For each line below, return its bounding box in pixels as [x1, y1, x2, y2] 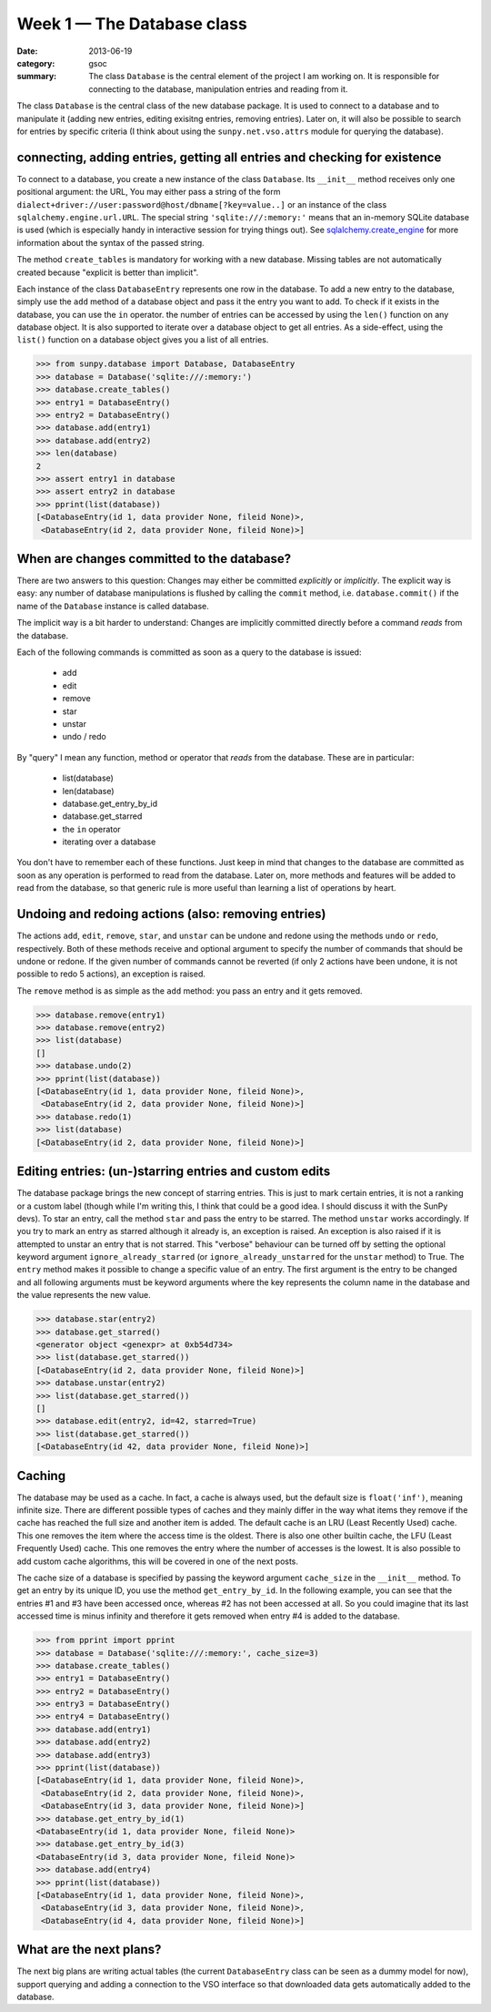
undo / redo [62, 731, 106, 742]
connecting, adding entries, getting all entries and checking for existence [16, 149, 442, 165]
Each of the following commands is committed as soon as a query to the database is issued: [16, 647, 362, 658]
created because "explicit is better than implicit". [16, 267, 199, 278]
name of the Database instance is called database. [16, 600, 209, 611]
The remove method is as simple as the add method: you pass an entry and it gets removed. [16, 985, 363, 996]
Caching [16, 1467, 66, 1484]
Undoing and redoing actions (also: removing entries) [16, 906, 326, 922]
